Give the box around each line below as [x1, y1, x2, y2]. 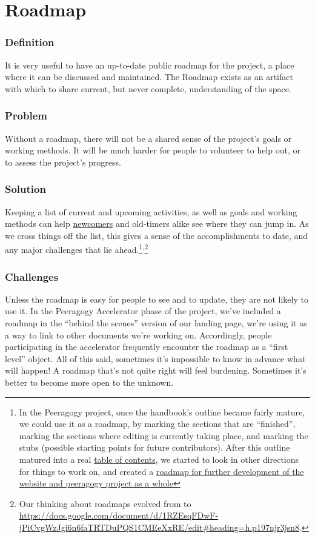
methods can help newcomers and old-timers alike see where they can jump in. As [5, 217, 309, 230]
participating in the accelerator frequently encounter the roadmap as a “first [5, 340, 288, 353]
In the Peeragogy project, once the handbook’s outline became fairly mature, [19, 405, 305, 418]
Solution [5, 181, 46, 197]
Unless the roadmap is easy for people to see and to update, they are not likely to [5, 292, 308, 305]
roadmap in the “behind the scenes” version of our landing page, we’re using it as [5, 317, 307, 329]
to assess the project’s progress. [5, 155, 121, 168]
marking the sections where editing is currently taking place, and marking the [19, 429, 308, 442]
